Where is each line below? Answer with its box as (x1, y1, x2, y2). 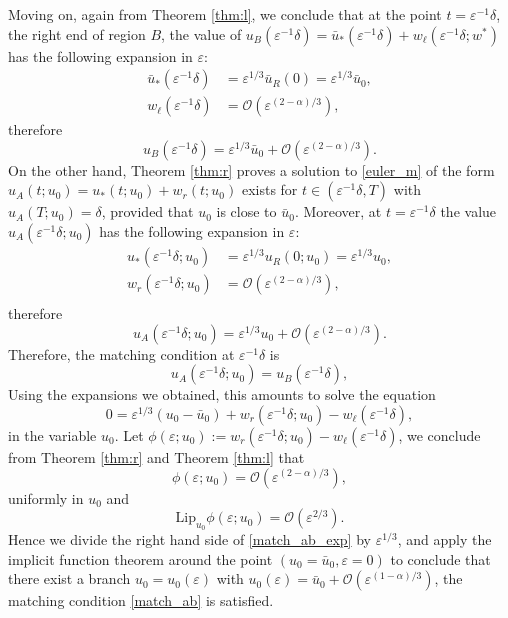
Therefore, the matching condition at (8, 343, 235, 364)
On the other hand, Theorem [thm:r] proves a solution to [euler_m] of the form (8, 159, 495, 180)
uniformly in (8, 487, 84, 508)
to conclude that (390, 548, 491, 569)
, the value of (161, 23, 242, 44)
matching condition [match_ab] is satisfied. (8, 590, 274, 611)
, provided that (101, 201, 194, 222)
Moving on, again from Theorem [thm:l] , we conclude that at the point (8, 4, 442, 24)
